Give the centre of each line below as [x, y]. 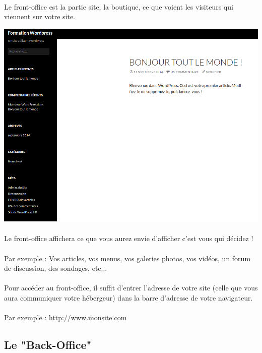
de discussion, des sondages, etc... [56, 268]
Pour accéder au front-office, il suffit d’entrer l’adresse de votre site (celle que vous [131, 288]
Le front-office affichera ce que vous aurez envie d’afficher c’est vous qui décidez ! [129, 238]
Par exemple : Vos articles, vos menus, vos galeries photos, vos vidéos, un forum [127, 258]
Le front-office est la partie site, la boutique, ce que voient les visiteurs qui [119, 6]
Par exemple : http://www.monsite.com [65, 317]
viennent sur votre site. [40, 16]
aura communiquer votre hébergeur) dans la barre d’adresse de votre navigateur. [128, 297]
